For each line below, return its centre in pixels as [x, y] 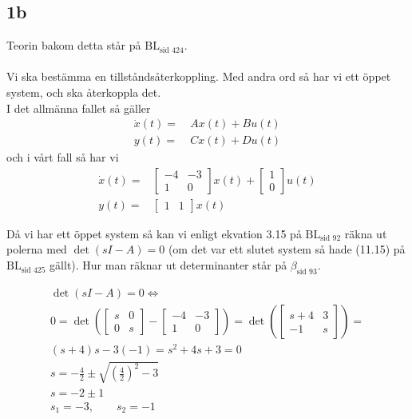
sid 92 [331, 239]
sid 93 [307, 271]
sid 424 [171, 50]
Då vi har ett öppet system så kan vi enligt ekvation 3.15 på [154, 233]
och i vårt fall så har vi [63, 157]
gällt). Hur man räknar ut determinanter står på [168, 265]
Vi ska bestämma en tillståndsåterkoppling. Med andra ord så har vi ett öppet [199, 76]
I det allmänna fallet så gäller [79, 108]
